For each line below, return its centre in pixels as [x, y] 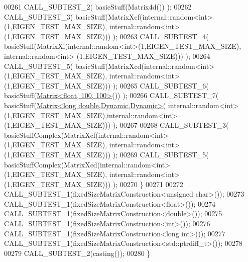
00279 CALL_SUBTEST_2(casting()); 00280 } [77, 253]
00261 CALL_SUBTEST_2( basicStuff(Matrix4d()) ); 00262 [98, 7]
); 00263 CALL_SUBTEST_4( [161, 36]
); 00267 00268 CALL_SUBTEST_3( [171, 125]
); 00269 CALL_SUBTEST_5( [161, 154]
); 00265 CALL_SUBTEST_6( [161, 85]
